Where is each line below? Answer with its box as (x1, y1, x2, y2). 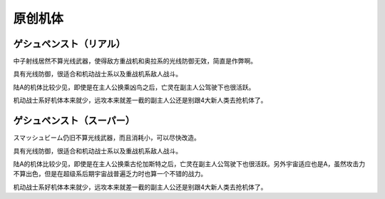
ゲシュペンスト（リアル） (13, 38, 126, 50)
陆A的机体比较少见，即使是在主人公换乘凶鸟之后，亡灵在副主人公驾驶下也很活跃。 (13, 83, 255, 91)
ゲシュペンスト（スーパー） (13, 115, 135, 127)
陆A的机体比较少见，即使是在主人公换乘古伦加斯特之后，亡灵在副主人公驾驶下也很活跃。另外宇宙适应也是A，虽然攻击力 (13, 159, 366, 168)
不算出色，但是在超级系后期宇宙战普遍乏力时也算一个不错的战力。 (13, 170, 207, 178)
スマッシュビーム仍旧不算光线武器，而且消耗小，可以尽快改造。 (13, 133, 201, 142)
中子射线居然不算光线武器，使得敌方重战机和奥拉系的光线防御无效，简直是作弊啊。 (13, 57, 257, 66)
